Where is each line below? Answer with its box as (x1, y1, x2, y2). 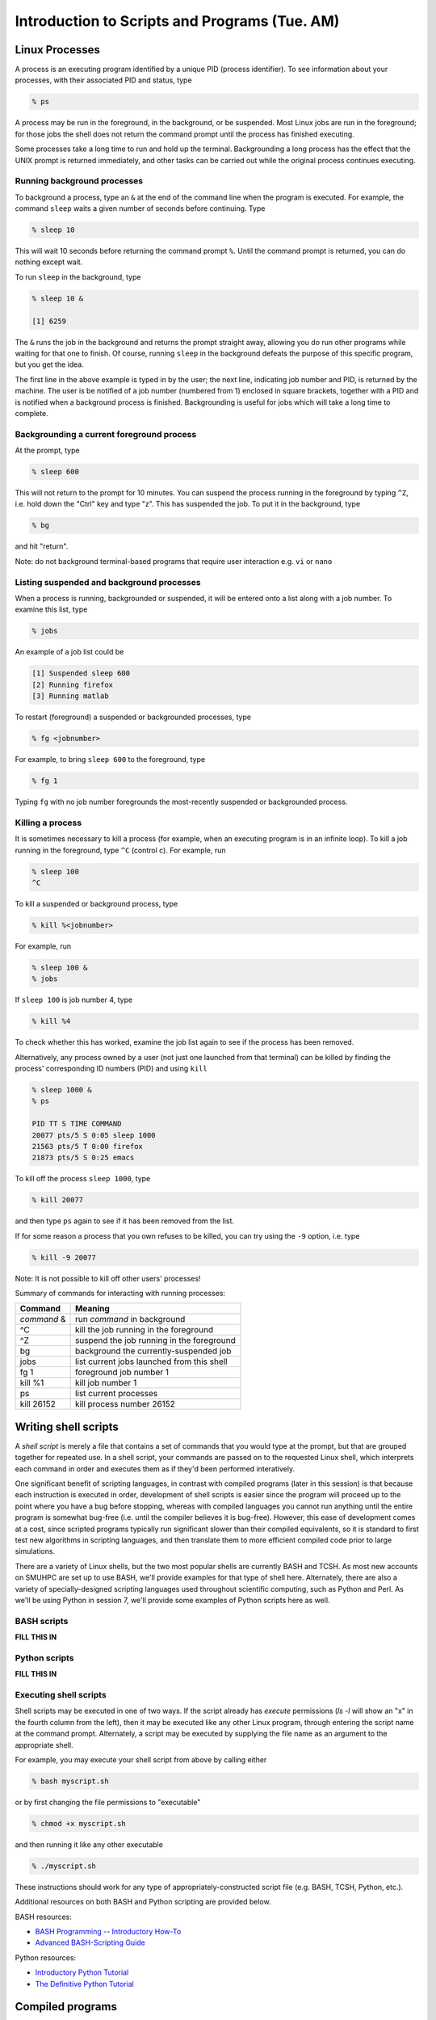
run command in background (74, 1314, 186, 1325)
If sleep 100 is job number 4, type (15, 995, 133, 1005)
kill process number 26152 (74, 1399, 175, 1410)
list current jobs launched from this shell (74, 1356, 228, 1367)
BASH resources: (15, 1912, 73, 1921)
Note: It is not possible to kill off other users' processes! (15, 1273, 201, 1283)
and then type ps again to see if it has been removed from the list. (15, 1216, 234, 1226)
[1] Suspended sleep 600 (31, 669, 131, 678)
